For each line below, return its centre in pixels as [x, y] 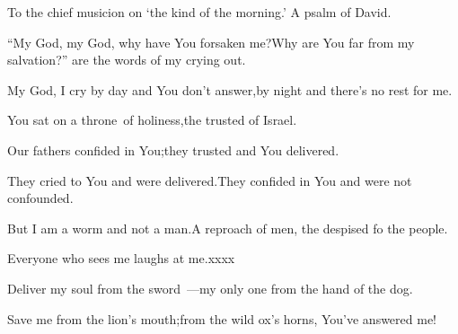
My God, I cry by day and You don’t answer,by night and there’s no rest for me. [230, 89]
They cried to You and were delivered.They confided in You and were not [210, 180]
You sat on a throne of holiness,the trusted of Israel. [152, 120]
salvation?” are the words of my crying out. [127, 60]
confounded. [40, 198]
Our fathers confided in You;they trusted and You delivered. [173, 149]
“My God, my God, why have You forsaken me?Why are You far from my [211, 42]
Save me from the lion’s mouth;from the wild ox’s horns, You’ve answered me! [222, 318]
